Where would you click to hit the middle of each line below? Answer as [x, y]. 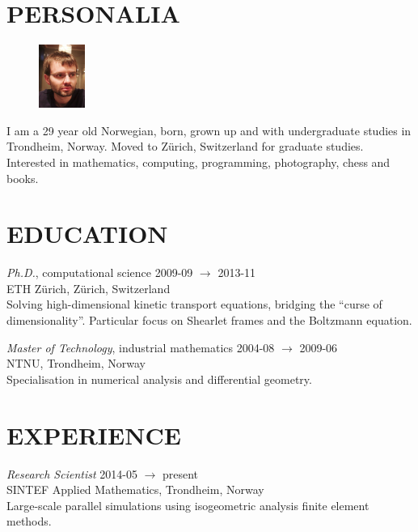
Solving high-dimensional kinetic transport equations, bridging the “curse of [194, 304]
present [180, 473]
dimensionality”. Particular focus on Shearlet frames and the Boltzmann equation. [209, 320]
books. [23, 178]
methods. [29, 521]
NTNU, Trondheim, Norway [76, 363]
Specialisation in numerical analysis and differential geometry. [159, 379]
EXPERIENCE [94, 434]
